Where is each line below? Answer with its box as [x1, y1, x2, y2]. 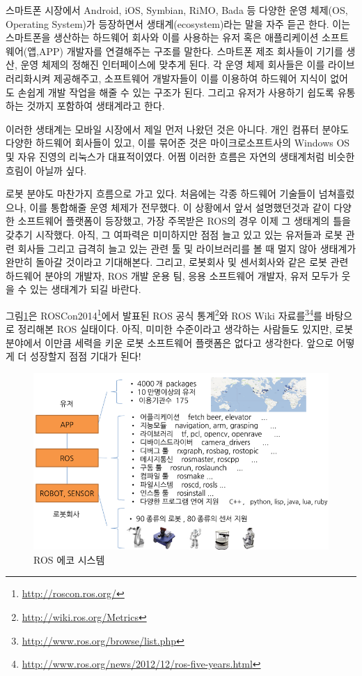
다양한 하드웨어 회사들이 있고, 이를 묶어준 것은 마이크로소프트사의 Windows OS [6, 135, 350, 150]
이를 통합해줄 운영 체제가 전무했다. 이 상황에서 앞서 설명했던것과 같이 [29, 200, 331, 214]
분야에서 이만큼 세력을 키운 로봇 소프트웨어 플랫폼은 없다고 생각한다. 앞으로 [6, 335, 333, 350]
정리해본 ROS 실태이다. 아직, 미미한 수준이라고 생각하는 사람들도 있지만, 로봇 [17, 322, 354, 336]
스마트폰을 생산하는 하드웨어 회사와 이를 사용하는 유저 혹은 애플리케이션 [6, 30, 319, 45]
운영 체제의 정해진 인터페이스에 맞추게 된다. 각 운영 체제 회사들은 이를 [20, 57, 325, 72]
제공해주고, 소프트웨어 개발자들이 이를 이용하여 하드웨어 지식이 [54, 70, 327, 85]
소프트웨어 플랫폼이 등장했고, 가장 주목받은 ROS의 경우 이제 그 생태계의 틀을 [17, 213, 351, 228]
